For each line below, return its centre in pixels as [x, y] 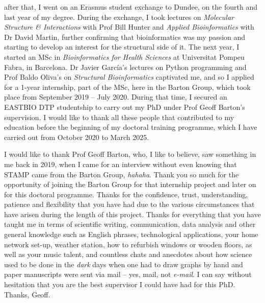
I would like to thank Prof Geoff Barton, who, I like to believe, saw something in [130, 154]
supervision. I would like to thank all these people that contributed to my [119, 117]
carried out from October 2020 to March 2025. [77, 137]
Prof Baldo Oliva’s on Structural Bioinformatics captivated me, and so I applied [129, 77]
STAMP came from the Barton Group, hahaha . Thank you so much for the [122, 174]
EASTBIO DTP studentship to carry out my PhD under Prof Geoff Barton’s [125, 107]
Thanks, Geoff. [27, 294]
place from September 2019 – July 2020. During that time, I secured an [116, 97]
